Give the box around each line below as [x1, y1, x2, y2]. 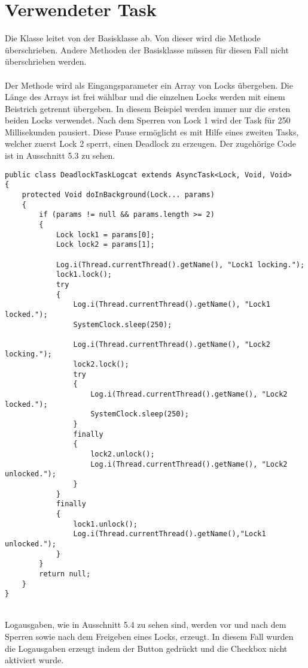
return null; [39, 569, 91, 578]
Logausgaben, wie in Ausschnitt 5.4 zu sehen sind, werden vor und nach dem [5, 618, 286, 631]
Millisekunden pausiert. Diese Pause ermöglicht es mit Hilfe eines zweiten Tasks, [5, 125, 299, 138]
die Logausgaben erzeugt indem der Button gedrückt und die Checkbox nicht [5, 642, 288, 654]
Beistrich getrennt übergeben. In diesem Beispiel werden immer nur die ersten [5, 102, 291, 114]
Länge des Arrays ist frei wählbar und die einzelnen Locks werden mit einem [5, 90, 285, 103]
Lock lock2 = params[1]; [56, 240, 155, 249]
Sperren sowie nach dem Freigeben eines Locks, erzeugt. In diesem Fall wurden [5, 630, 294, 643]
